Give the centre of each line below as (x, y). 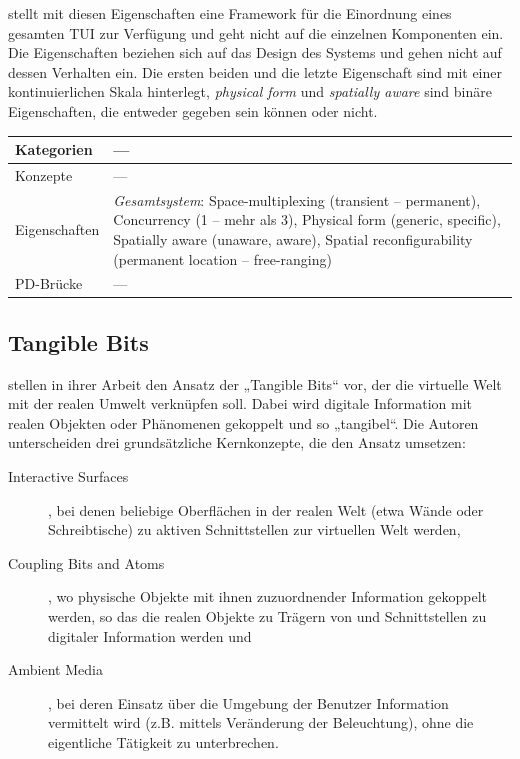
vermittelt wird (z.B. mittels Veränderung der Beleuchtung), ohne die (261, 722)
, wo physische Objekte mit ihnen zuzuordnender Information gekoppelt (267, 596)
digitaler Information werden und (150, 635)
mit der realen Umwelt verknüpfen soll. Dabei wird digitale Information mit (240, 403)
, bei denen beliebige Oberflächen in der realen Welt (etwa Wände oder (266, 509)
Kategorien (54, 149)
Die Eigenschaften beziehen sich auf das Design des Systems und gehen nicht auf (255, 52)
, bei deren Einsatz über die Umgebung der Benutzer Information (248, 702)
